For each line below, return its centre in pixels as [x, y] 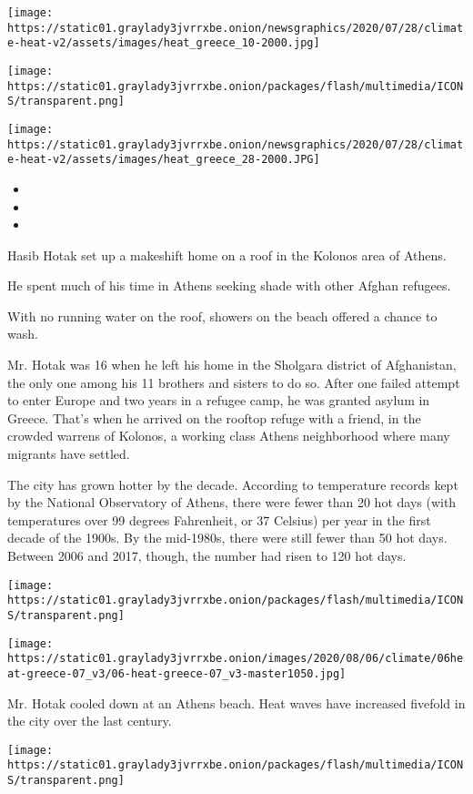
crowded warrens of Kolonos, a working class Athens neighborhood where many [229, 436]
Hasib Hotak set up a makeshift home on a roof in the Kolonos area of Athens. [227, 254]
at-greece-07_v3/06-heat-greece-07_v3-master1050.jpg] [177, 673]
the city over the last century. [90, 721]
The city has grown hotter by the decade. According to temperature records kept [233, 484]
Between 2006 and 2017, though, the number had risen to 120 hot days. [207, 555]
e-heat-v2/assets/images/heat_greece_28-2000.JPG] [164, 160]
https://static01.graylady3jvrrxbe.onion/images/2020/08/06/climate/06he [236, 659]
